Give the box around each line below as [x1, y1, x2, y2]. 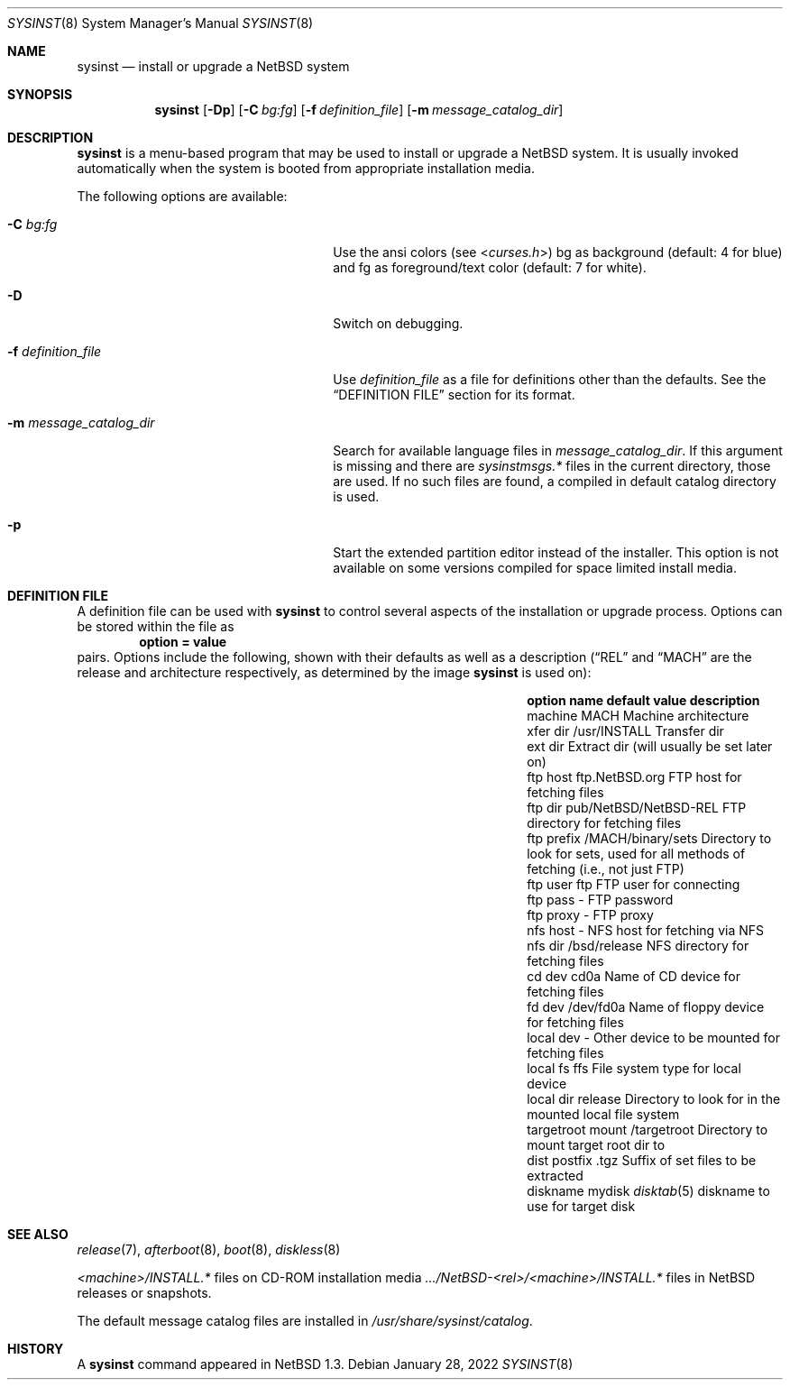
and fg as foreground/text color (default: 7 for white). [333, 260, 647, 275]
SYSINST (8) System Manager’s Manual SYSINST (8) [7, 15, 314, 31]
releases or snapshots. [77, 1285, 212, 1300]
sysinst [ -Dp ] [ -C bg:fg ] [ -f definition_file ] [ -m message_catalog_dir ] [154, 102, 564, 117]
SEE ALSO [7, 1226, 69, 1242]
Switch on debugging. [333, 316, 464, 331]
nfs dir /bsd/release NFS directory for [527, 938, 749, 953]
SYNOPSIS [7, 87, 73, 102]
